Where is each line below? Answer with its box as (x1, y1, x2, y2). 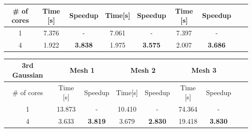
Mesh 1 (69, 65, 95, 75)
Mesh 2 (130, 65, 156, 75)
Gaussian (12, 69, 43, 80)
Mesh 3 (191, 65, 217, 75)
